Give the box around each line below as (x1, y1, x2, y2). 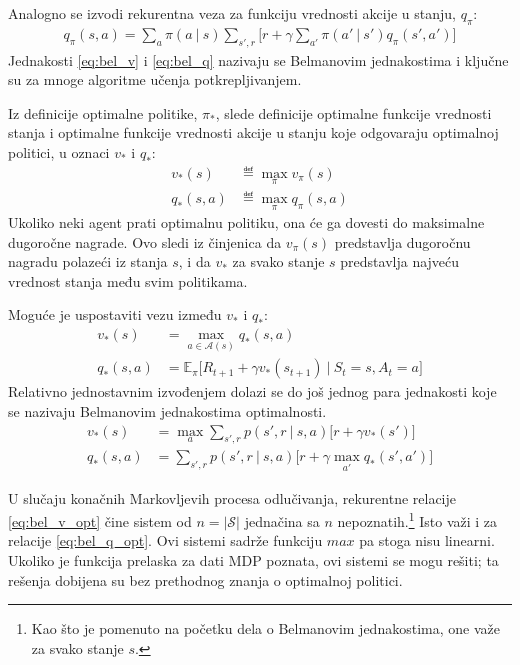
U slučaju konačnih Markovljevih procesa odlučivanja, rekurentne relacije (8, 487, 457, 508)
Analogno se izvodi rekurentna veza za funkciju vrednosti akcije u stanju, (8, 3, 456, 23)
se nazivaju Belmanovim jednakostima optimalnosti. (8, 400, 327, 421)
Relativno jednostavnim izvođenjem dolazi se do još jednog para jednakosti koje (8, 381, 497, 402)
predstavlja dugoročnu (334, 231, 471, 252)
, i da (178, 251, 211, 272)
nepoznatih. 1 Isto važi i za (337, 508, 498, 531)
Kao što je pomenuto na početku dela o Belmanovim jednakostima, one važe (31, 618, 500, 639)
